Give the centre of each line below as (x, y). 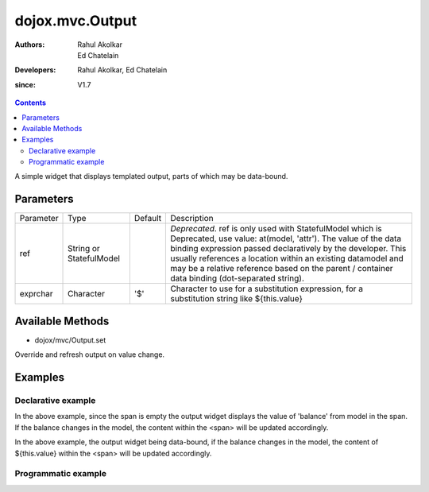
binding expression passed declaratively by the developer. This (288, 249)
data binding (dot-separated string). (238, 278)
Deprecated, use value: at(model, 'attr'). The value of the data (286, 238)
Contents (31, 103)
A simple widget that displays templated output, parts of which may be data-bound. (151, 176)
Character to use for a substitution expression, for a (267, 289)
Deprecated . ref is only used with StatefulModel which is (276, 229)
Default (148, 219)
